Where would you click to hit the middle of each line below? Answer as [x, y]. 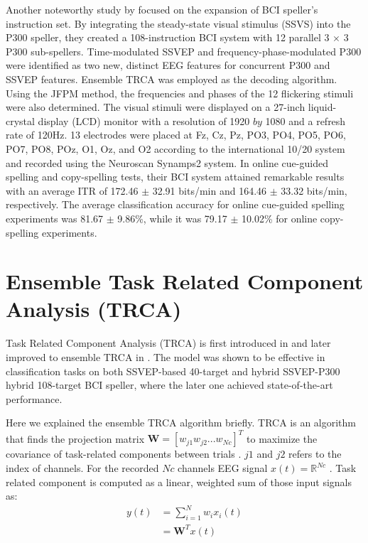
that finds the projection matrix [75, 438]
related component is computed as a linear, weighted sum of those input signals [179, 482]
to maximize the [282, 438]
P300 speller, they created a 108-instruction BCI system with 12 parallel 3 [168, 37]
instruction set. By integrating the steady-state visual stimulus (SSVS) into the [178, 23]
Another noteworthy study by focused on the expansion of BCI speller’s [162, 9]
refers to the [315, 454]
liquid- [322, 107]
